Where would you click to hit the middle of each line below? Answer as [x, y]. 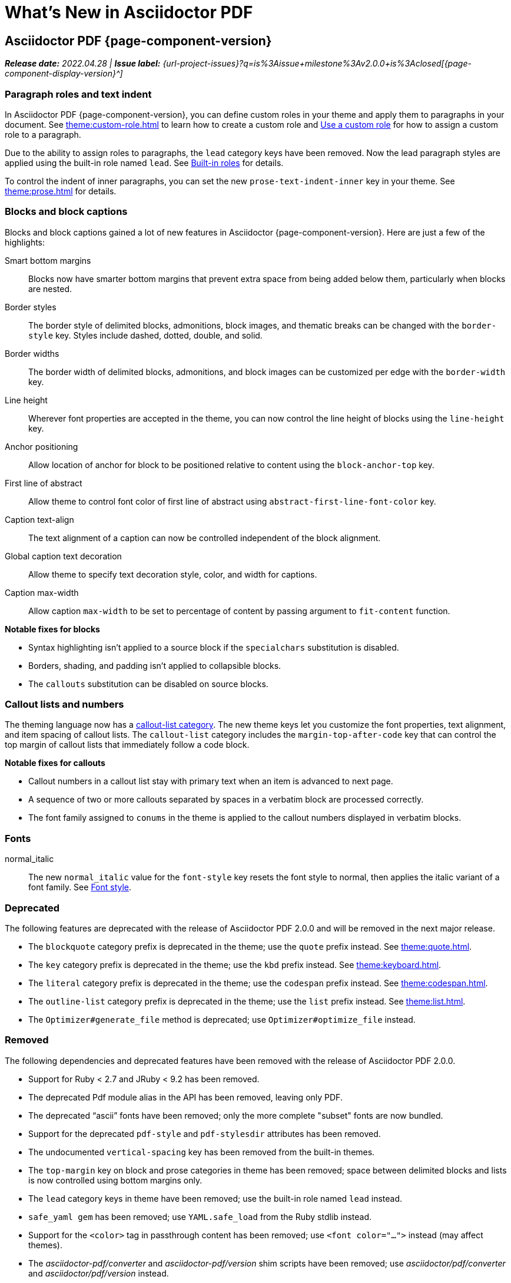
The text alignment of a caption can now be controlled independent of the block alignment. [205, 538]
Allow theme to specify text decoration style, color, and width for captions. [173, 574]
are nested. [50, 289]
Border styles [31, 307]
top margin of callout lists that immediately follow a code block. [127, 745]
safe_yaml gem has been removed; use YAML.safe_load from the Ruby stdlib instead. [200, 1216]
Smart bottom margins [48, 260]
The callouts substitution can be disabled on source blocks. [148, 684]
